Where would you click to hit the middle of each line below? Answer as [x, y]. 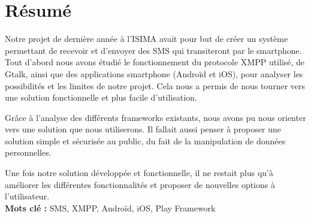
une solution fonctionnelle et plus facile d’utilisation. [101, 97]
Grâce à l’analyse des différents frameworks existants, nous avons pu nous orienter [155, 117]
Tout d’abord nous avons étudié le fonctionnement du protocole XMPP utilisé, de [155, 62]
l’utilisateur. [27, 196]
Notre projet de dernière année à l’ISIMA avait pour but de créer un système [147, 39]
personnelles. [28, 152]
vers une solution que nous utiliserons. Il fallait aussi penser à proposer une [143, 129]
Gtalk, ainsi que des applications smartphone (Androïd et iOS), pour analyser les [154, 73]
